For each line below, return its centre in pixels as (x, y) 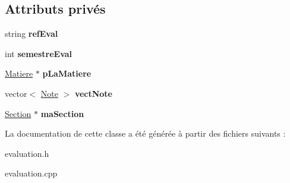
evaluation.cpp (31, 173)
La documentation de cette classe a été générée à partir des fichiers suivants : (145, 133)
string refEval (31, 34)
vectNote (94, 93)
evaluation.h (27, 153)
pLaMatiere (67, 73)
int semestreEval (39, 53)
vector (16, 93)
